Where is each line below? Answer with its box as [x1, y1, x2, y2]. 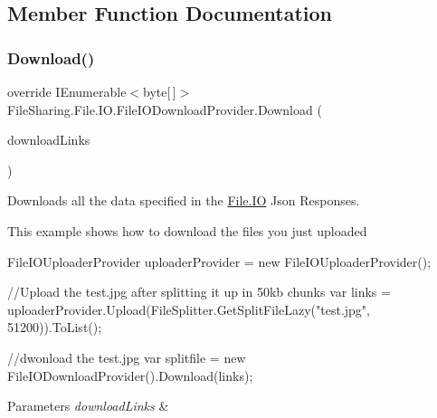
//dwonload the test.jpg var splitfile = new [7, 347, 246, 366]
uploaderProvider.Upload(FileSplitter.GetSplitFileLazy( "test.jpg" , [7, 299, 370, 318]
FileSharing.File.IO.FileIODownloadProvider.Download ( [7, 100, 322, 119]
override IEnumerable [7, 82, 127, 100]
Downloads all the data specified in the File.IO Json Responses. [7, 191, 360, 210]
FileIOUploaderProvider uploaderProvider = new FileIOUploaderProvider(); [7, 252, 432, 271]
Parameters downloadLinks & [7, 396, 169, 415]
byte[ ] [143, 82, 176, 100]
